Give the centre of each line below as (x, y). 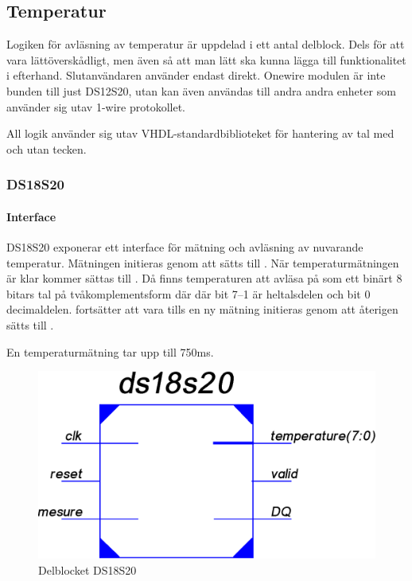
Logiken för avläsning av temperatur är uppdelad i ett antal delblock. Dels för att (206, 44)
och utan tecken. (47, 148)
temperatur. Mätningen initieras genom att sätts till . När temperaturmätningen (203, 262)
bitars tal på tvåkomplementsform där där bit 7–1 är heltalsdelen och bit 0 (189, 293)
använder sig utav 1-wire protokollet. (96, 106)
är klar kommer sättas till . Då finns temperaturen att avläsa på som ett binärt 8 (204, 278)
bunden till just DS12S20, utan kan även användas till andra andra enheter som (201, 90)
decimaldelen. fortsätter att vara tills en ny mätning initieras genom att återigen (202, 309)
